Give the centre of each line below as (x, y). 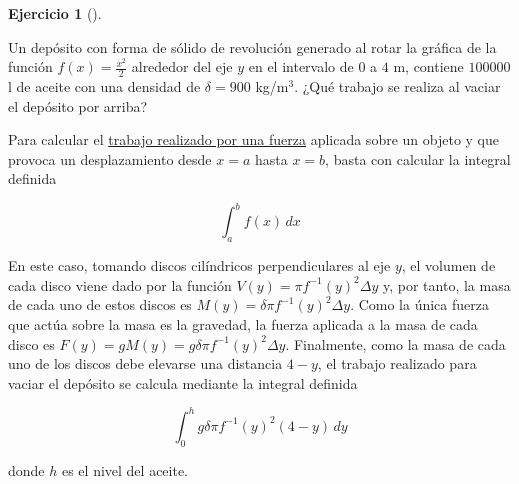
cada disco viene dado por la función (120, 284)
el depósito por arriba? (78, 105)
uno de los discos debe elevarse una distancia (145, 363)
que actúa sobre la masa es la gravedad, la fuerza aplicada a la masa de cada (243, 324)
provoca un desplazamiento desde (110, 158)
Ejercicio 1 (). (55, 13)
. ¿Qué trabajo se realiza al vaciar (397, 86)
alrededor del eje (182, 66)
